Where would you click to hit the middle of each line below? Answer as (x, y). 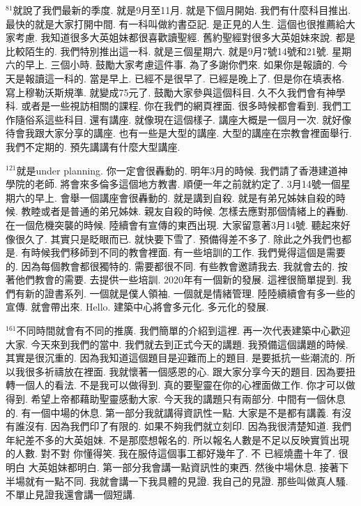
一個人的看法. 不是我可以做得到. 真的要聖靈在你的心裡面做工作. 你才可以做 (185, 385)
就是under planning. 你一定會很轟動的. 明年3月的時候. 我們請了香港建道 (177, 170)
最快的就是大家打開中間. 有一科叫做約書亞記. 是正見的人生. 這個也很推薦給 (176, 23)
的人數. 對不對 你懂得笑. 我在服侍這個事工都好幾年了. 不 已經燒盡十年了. (170, 453)
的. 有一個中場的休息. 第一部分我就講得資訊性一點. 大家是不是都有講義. (167, 412)
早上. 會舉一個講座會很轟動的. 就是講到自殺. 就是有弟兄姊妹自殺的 (185, 197)
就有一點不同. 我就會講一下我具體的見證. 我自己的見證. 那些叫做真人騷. (186, 481)
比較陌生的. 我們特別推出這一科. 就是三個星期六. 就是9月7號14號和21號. (167, 51)
